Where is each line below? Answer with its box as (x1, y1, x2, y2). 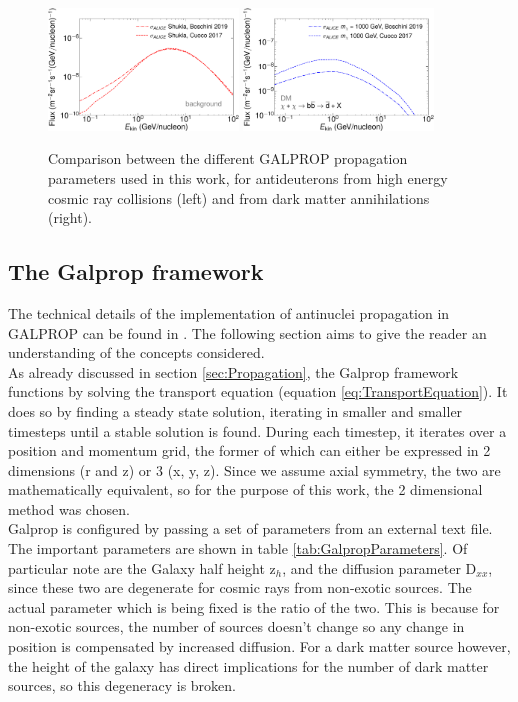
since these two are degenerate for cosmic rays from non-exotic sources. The (8, 577, 472, 598)
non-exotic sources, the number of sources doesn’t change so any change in (8, 616, 465, 637)
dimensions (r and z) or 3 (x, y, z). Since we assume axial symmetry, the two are (8, 459, 501, 480)
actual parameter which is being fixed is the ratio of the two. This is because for (8, 596, 500, 617)
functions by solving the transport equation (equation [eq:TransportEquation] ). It (8, 381, 508, 402)
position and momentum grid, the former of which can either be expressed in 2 (8, 440, 491, 461)
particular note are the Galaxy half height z (8, 557, 276, 578)
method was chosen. (8, 498, 130, 519)
